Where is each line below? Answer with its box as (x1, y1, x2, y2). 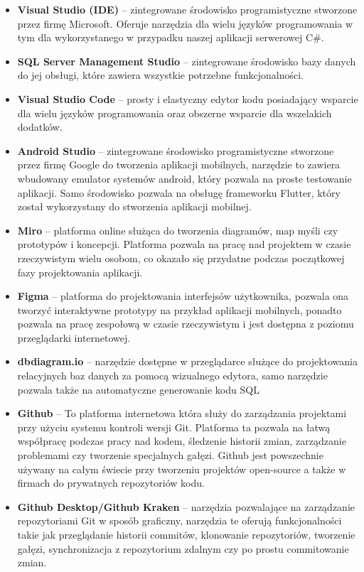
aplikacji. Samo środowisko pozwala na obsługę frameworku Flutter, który (17, 185, 341, 200)
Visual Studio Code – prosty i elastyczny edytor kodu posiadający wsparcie (17, 91, 358, 106)
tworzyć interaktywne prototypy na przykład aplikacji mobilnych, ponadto (17, 302, 342, 317)
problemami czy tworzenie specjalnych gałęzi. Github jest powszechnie (17, 448, 323, 463)
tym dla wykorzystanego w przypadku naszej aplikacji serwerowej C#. (17, 30, 324, 45)
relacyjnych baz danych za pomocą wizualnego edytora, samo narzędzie (17, 368, 328, 383)
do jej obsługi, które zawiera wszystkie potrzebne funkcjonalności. (17, 68, 304, 82)
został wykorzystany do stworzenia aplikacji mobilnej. (17, 199, 252, 214)
